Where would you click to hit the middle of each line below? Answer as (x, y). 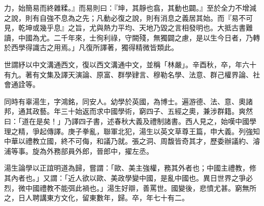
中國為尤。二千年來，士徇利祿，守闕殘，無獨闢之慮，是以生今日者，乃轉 (139, 37)
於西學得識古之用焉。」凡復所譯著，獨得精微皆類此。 (91, 47)
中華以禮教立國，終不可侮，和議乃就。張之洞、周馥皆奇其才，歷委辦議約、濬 (132, 141)
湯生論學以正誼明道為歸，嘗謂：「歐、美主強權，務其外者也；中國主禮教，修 (130, 168)
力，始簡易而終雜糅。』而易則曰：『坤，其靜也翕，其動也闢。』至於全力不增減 (130, 8)
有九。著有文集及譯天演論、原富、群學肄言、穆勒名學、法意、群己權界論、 (128, 74)
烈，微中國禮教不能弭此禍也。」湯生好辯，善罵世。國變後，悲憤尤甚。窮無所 (130, 188)
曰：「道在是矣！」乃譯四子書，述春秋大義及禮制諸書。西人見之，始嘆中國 (127, 121)
